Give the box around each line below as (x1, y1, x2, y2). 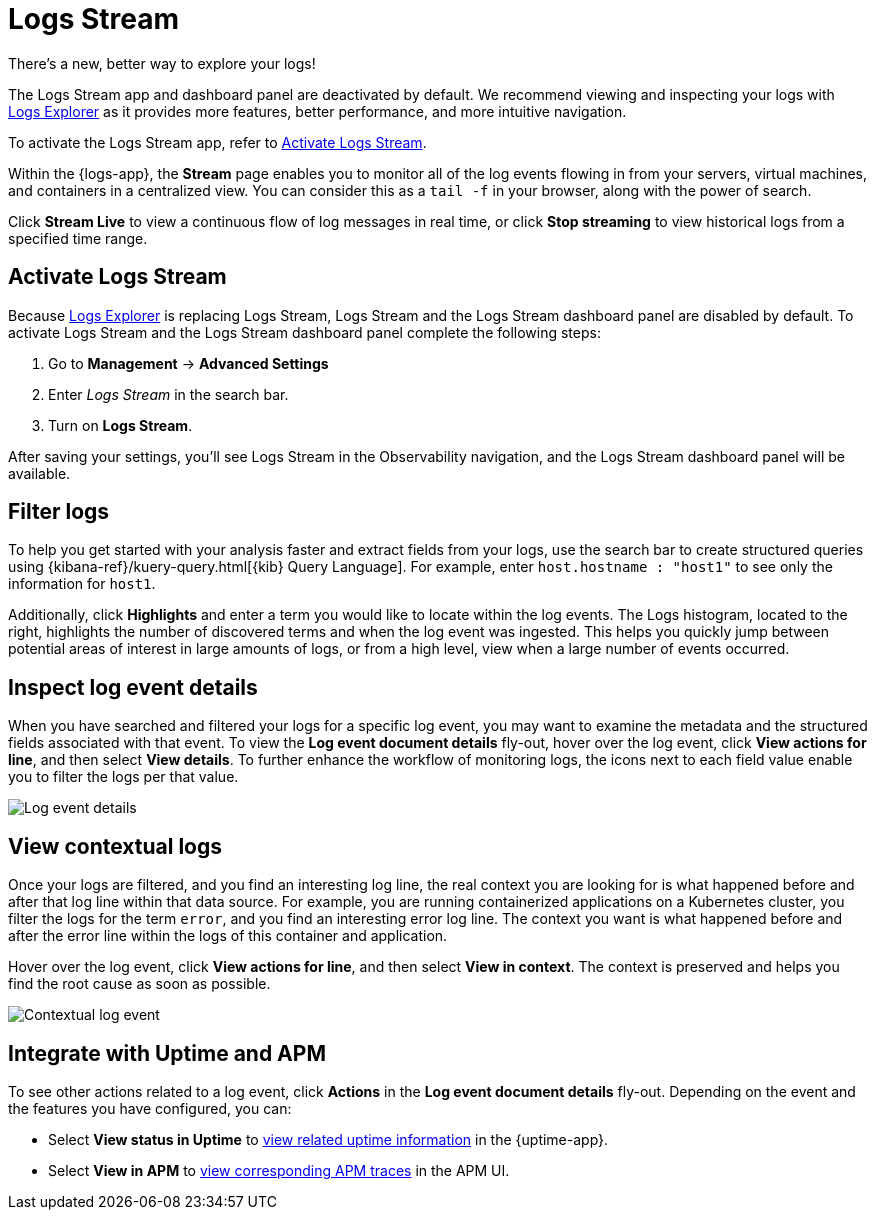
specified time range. (8, 229, 148, 247)
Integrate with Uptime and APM (8, 1040, 326, 1066)
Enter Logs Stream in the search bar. (48, 385, 289, 403)
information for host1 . (8, 575, 156, 593)
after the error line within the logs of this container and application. (8, 927, 448, 945)
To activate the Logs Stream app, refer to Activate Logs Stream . (8, 133, 427, 151)
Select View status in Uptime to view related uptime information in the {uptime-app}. (48, 1130, 609, 1148)
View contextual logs (8, 833, 222, 859)
